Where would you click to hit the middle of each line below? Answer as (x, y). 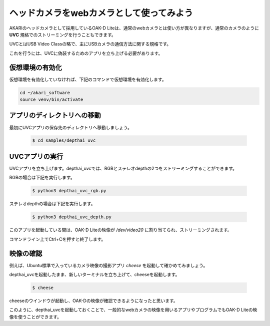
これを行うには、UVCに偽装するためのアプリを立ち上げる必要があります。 (86, 53)
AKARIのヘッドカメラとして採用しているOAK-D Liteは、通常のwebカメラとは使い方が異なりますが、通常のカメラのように (134, 28)
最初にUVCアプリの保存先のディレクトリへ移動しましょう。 (71, 127)
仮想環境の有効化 (35, 67)
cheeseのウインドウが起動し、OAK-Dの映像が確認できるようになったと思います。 (93, 301)
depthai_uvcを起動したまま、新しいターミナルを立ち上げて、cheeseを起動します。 (94, 274)
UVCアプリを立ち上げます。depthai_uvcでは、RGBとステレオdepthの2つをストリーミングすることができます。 (123, 168)
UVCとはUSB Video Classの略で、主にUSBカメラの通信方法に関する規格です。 (90, 44)
